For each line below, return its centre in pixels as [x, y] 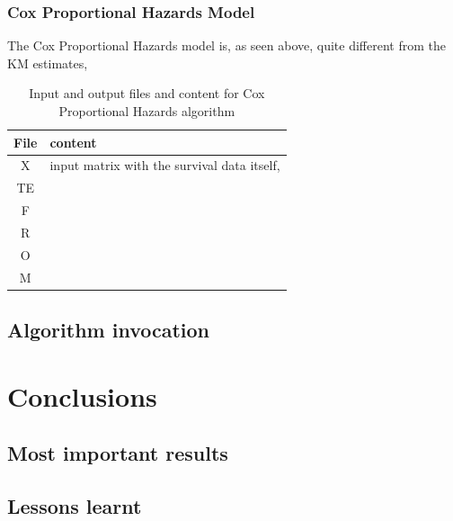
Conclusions [82, 395]
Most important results [118, 453]
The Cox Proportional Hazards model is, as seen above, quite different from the [226, 45]
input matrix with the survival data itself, [165, 165]
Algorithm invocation [109, 330]
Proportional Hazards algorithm [147, 111]
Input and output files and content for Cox [147, 93]
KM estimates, [48, 63]
